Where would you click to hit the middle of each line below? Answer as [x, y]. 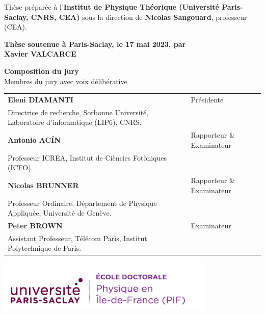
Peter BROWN [35, 225]
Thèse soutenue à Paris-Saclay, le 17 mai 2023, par [95, 44]
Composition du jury [42, 71]
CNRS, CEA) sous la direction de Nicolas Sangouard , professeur [139, 17]
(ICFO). [20, 167]
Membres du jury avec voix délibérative [66, 81]
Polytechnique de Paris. [45, 248]
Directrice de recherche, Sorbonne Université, [78, 112]
